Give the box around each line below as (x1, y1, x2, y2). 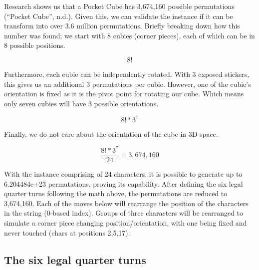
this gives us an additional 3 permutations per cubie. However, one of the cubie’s (4, 78, 251, 89)
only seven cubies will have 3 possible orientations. (4, 98, 159, 108)
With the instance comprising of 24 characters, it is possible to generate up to (4, 169, 243, 179)
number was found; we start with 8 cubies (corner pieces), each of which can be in (4, 30, 255, 40)
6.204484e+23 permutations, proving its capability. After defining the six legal (4, 178, 243, 189)
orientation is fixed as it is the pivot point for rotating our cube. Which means (4, 88, 244, 99)
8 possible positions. (4, 40, 65, 50)
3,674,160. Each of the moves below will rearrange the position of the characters (4, 198, 249, 208)
